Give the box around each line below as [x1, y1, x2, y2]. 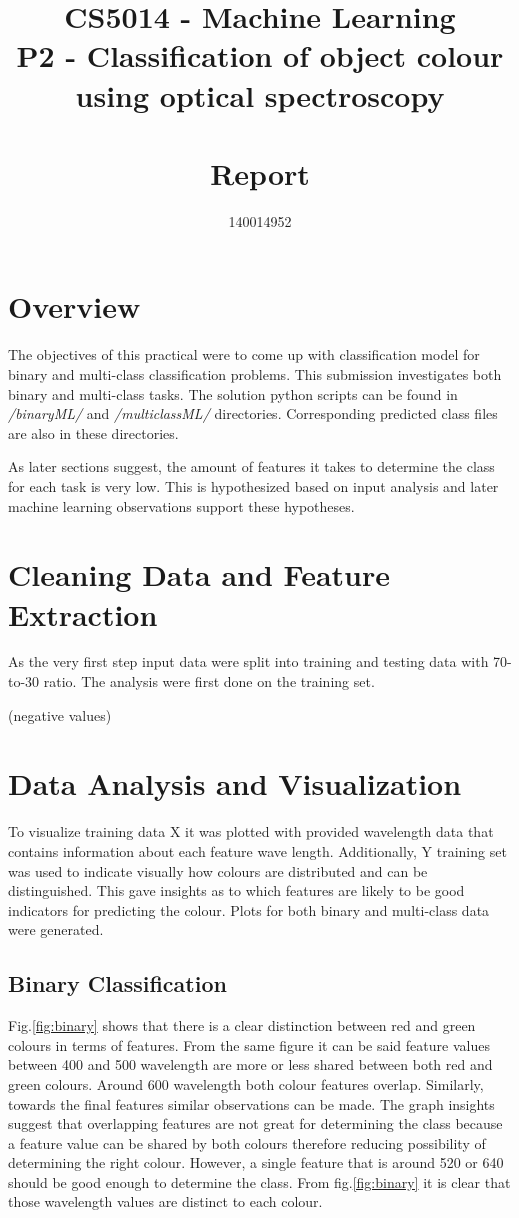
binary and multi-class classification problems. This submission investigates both [8, 364, 502, 384]
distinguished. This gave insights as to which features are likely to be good [8, 880, 465, 901]
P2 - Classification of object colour [16, 35, 504, 76]
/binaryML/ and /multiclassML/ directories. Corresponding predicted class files [8, 403, 498, 424]
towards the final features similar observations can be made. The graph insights [8, 1093, 495, 1114]
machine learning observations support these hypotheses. [8, 495, 355, 516]
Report [210, 152, 310, 193]
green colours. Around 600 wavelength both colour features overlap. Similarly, [8, 1073, 484, 1094]
